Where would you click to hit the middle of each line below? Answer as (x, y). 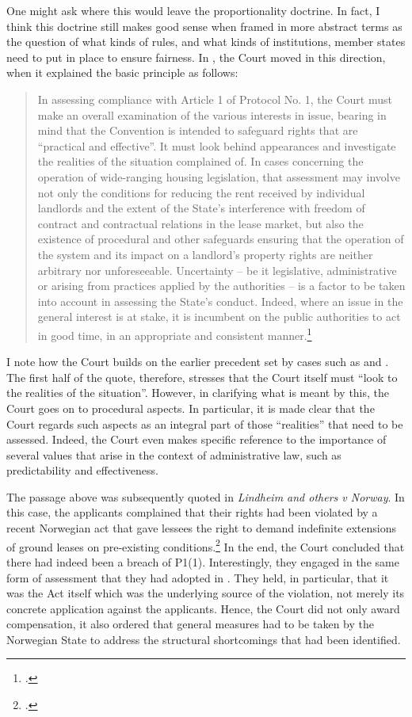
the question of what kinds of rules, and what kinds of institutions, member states (206, 42)
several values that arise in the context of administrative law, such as (174, 454)
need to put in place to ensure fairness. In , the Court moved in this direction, (196, 57)
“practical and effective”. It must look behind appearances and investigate (217, 145)
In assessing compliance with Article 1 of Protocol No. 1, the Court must (215, 99)
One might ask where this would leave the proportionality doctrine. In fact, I (193, 10)
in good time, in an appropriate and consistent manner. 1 (175, 334)
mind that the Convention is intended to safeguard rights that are (198, 130)
